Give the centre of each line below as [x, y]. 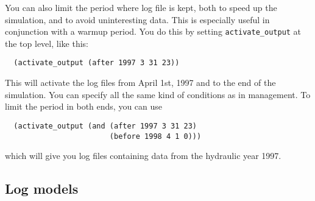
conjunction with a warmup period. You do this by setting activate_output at [153, 31]
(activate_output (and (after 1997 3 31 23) [105, 126]
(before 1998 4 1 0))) [155, 136]
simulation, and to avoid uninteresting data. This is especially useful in [137, 19]
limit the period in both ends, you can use [84, 106]
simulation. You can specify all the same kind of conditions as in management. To [158, 94]
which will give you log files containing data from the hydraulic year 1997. [143, 156]
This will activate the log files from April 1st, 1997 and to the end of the [140, 83]
